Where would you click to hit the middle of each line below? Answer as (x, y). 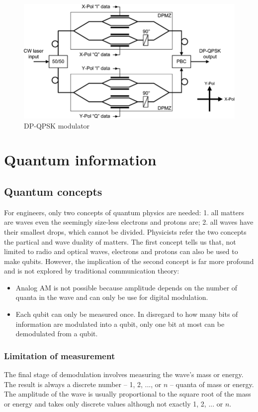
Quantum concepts (53, 191)
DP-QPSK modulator (57, 125)
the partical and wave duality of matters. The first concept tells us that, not (120, 241)
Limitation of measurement (60, 355)
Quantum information (80, 160)
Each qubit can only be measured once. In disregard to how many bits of (127, 314)
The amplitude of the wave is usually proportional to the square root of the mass (128, 394)
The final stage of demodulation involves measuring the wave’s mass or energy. (124, 374)
